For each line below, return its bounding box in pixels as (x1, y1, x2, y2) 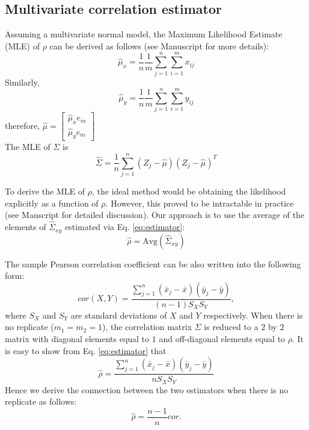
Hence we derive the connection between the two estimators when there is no (5, 383, 289, 396)
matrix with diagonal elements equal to (5, 332, 150, 344)
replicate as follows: (5, 395, 77, 408)
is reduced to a (204, 320, 259, 333)
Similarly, (5, 75, 40, 88)
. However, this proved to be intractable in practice (105, 196, 294, 209)
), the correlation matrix (102, 320, 192, 333)
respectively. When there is (203, 308, 303, 321)
